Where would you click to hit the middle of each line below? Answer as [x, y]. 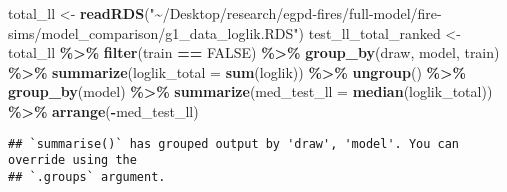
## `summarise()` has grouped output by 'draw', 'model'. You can [234, 143]
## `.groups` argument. [87, 176]
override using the [72, 160]
